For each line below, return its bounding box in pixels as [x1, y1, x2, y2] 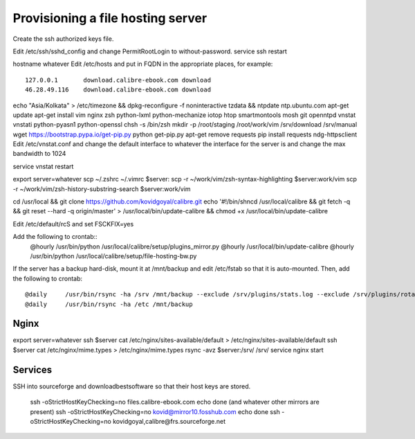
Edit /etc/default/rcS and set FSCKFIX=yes [12, 219, 134, 228]
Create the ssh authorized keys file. [12, 35, 114, 43]
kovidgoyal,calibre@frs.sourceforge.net [113, 417, 226, 425]
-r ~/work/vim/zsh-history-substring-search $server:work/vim [12, 184, 191, 193]
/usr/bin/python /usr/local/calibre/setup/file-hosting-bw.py [30, 251, 197, 260]
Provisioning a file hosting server [12, 10, 207, 26]
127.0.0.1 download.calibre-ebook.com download [25, 76, 211, 84]
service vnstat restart [12, 162, 74, 170]
